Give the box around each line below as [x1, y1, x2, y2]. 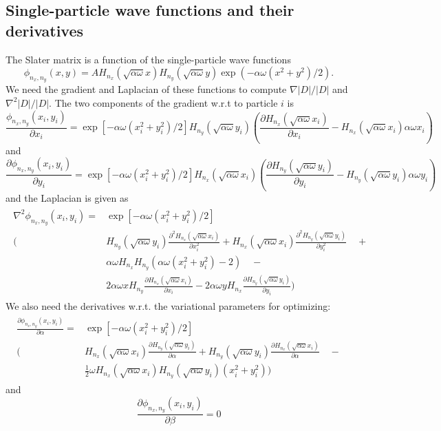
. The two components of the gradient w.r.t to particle [49, 95, 278, 109]
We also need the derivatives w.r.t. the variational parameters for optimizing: [6, 298, 331, 313]
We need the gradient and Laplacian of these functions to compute [6, 82, 287, 96]
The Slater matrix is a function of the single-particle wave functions [6, 52, 291, 66]
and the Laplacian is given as [6, 191, 129, 205]
